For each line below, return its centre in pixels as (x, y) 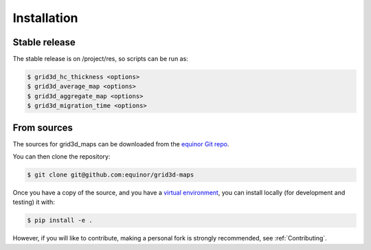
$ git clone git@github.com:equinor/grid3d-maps (111, 175)
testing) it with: (34, 202)
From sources (43, 127)
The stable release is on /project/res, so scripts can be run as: (100, 59)
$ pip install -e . (60, 220)
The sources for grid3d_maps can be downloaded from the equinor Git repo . (121, 144)
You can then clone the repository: (61, 157)
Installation (45, 18)
